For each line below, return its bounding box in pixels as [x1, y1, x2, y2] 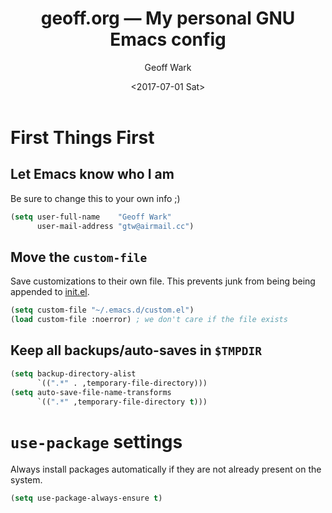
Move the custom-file [10, 248, 148, 266]
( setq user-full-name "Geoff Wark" [10, 212, 172, 222]
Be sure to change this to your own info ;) [10, 192, 181, 204]
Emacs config [109, 28, 227, 51]
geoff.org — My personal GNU [40, 7, 296, 30]
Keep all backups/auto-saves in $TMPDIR [10, 342, 262, 359]
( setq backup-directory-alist [10, 368, 137, 379]
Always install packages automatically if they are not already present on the [10, 463, 322, 476]
